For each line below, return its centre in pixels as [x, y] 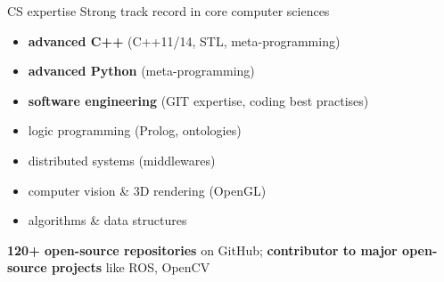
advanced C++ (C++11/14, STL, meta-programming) [184, 40]
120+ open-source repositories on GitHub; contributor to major [202, 250]
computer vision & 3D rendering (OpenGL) [147, 190]
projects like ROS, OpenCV [131, 267]
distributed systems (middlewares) [122, 160]
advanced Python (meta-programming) [141, 71]
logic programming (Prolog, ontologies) [135, 130]
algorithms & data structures [107, 220]
